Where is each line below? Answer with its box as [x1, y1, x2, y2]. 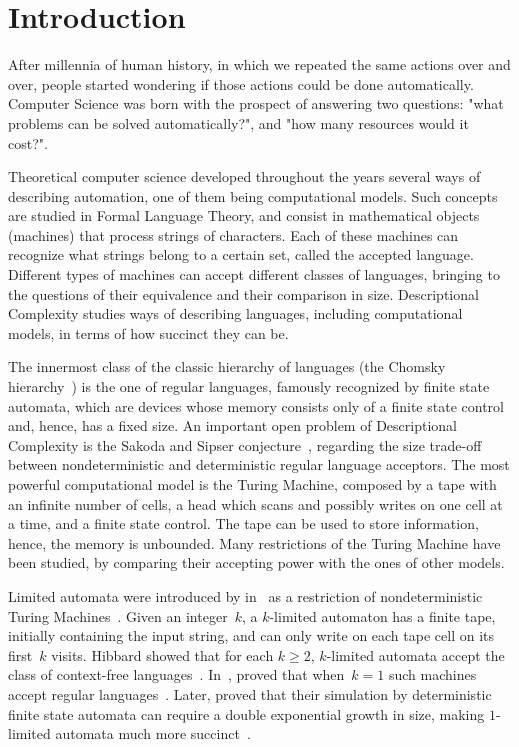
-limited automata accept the [326, 644, 505, 665]
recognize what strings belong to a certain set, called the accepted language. [8, 244, 474, 265]
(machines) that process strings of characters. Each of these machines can [8, 224, 459, 245]
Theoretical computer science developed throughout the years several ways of [8, 166, 481, 187]
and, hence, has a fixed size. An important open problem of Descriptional [8, 415, 457, 436]
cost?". [8, 132, 48, 153]
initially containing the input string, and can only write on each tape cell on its [8, 625, 494, 646]
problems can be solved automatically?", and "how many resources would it [8, 112, 469, 133]
